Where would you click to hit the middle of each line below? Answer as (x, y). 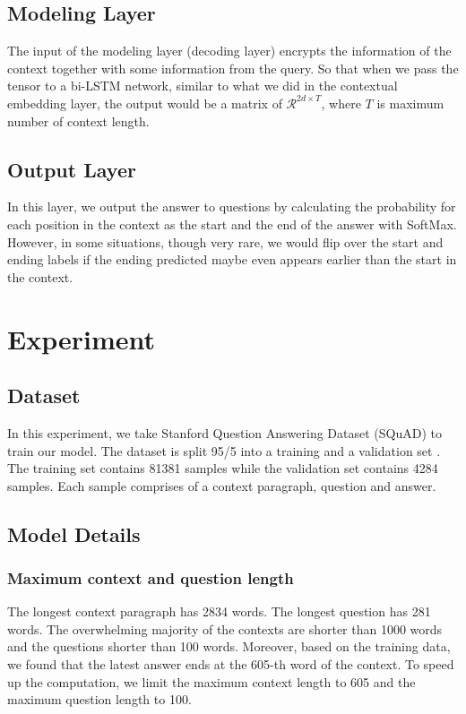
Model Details (74, 533)
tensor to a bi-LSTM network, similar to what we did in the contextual (203, 86)
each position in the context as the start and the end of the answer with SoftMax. (232, 224)
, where (341, 103)
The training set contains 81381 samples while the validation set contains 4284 (223, 468)
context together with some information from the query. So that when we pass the (233, 68)
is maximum (410, 103)
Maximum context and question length (151, 578)
